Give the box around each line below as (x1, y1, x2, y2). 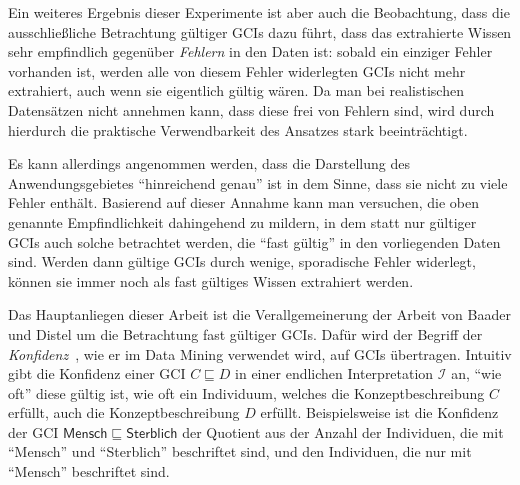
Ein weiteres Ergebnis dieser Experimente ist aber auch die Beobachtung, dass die (8, 2, 510, 22)
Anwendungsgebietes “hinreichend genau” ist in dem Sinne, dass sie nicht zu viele (8, 172, 508, 193)
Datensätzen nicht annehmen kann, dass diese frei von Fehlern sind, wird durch (8, 99, 495, 120)
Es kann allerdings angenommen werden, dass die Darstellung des (8, 153, 410, 174)
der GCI (8, 421, 59, 442)
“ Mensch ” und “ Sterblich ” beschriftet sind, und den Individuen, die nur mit (8, 441, 472, 462)
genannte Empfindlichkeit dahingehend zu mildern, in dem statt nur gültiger (8, 211, 477, 232)
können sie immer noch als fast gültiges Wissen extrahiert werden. (8, 270, 414, 291)
